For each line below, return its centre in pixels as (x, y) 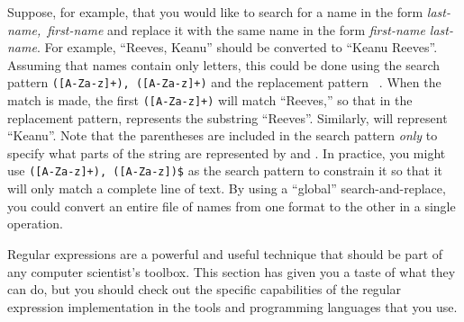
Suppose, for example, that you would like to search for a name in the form (215, 12)
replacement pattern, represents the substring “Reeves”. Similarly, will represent (227, 117)
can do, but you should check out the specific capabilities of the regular (205, 289)
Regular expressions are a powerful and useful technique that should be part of (225, 253)
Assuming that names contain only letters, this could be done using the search (224, 64)
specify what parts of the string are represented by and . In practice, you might (227, 152)
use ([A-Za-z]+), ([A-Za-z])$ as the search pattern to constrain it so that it (225, 170)
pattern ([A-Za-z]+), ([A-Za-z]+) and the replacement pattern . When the (224, 82)
